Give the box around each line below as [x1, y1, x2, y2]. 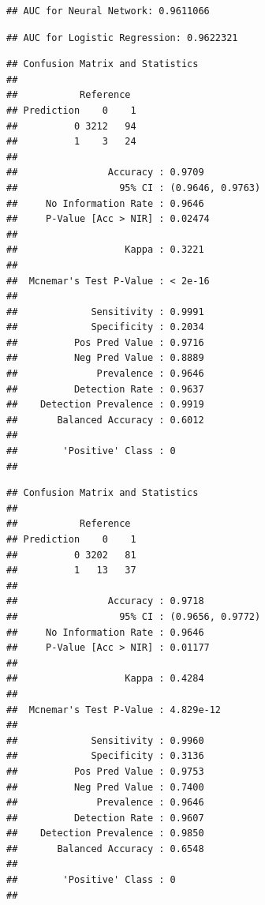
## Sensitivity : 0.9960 [6, 734, 204, 746]
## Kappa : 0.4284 [6, 673, 204, 685]
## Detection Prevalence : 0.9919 [6, 399, 204, 411]
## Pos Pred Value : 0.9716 [6, 336, 204, 348]
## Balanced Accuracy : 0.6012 [6, 414, 204, 426]
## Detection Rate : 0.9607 [6, 812, 204, 824]
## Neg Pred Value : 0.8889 [6, 352, 204, 364]
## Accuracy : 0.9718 [6, 595, 204, 607]
